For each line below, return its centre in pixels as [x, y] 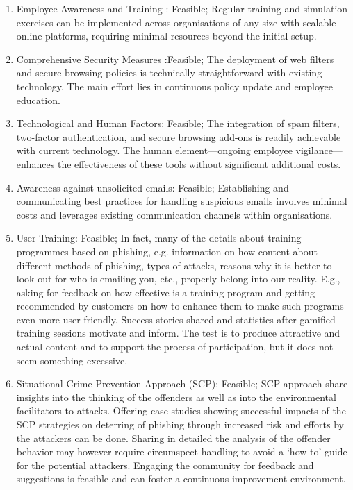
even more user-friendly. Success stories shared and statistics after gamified [176, 319]
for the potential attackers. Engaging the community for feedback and [165, 465]
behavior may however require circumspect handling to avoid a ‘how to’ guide [182, 451]
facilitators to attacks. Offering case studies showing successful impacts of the [181, 411]
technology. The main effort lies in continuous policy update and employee [174, 86]
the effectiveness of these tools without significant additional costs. [199, 163]
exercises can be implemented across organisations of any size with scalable [176, 22]
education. [38, 100]
